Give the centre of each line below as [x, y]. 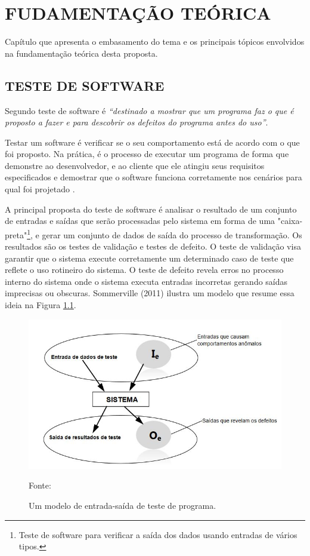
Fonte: [40, 485]
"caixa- [290, 221]
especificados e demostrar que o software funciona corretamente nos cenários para [154, 177]
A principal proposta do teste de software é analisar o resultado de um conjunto [151, 209]
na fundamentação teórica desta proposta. [81, 53]
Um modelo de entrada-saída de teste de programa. [123, 506]
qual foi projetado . [40, 189]
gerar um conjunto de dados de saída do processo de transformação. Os [172, 234]
